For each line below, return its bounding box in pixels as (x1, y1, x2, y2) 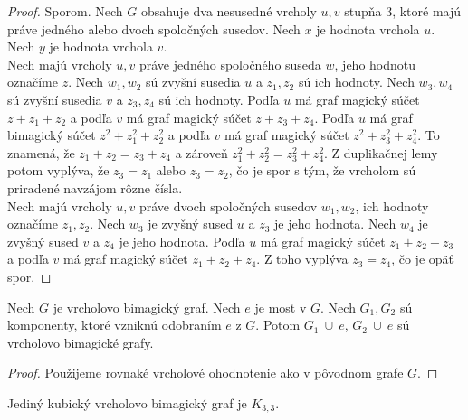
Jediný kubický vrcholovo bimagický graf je (7, 393, 247, 412)
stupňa (344, 2, 382, 20)
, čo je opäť (391, 249, 454, 268)
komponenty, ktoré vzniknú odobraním (7, 315, 222, 334)
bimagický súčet (7, 126, 96, 145)
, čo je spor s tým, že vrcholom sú (228, 161, 416, 180)
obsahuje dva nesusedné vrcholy (140, 2, 317, 20)
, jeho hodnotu (334, 54, 416, 73)
